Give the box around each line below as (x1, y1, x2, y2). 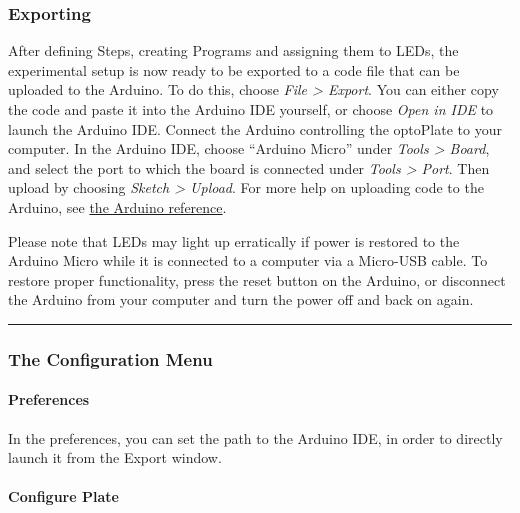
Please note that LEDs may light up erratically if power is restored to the (8, 230, 460, 251)
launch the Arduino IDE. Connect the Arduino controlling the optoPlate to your (8, 118, 502, 139)
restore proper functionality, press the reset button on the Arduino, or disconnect (8, 269, 506, 290)
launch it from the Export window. (8, 447, 222, 468)
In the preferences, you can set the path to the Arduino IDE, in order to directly (8, 427, 503, 448)
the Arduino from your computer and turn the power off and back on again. (8, 289, 474, 310)
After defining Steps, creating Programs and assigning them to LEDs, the (8, 40, 459, 61)
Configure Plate (8, 486, 119, 507)
